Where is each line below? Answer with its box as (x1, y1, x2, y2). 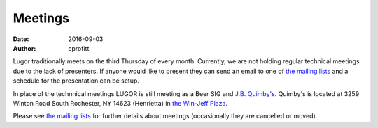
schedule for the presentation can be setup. (13, 77, 140, 85)
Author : (13, 44, 36, 52)
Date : (13, 35, 29, 43)
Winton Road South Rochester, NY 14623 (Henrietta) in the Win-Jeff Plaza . (13, 99, 227, 107)
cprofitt (68, 44, 90, 52)
